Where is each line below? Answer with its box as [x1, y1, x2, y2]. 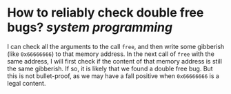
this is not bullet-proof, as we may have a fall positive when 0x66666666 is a [7, 71, 219, 80]
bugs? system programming [7, 19, 173, 35]
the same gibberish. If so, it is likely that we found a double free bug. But [7, 64, 213, 73]
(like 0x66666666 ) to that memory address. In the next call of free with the [7, 50, 215, 58]
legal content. [7, 79, 46, 87]
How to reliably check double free [7, 5, 204, 21]
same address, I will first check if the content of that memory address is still [7, 57, 223, 65]
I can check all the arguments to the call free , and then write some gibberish [7, 42, 225, 50]
